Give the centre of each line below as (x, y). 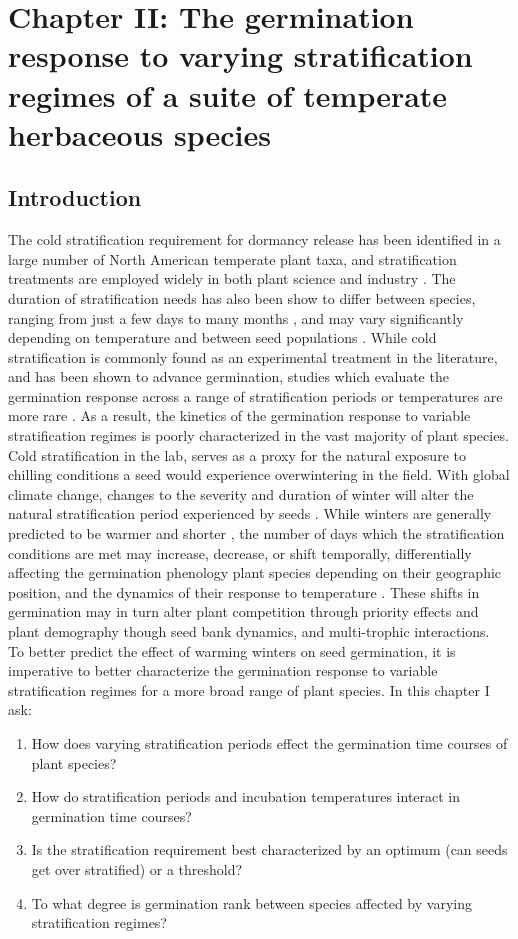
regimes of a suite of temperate (228, 94)
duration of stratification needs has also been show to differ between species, (242, 297)
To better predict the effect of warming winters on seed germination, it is (232, 650)
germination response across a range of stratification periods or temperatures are (255, 395)
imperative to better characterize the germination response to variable (223, 670)
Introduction (75, 197)
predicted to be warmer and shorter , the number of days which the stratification (256, 533)
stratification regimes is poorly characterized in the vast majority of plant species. (258, 435)
